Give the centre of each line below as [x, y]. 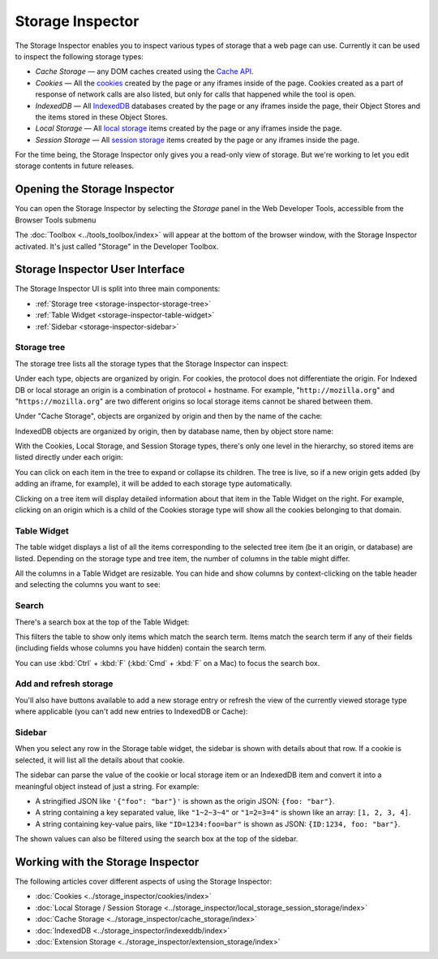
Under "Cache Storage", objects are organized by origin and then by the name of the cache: [169, 416]
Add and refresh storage [64, 684]
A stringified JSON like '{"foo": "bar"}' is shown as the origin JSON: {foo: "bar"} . [185, 801]
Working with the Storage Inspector [107, 862]
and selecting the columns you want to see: [88, 585]
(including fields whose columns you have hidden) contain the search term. [141, 648]
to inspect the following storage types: [79, 56]
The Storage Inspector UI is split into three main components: [118, 289]
